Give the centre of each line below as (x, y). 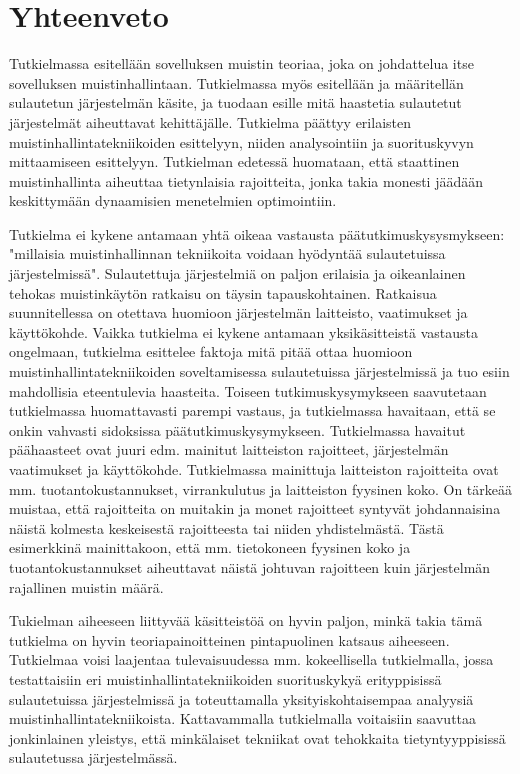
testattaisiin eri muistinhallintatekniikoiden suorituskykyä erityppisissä (225, 678)
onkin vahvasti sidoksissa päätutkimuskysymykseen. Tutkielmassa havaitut (237, 429)
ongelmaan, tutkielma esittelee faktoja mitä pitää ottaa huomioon (211, 351)
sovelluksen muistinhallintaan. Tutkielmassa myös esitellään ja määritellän (236, 82)
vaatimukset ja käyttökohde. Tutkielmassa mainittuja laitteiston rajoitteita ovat (254, 469)
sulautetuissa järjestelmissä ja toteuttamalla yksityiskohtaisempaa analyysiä (241, 698)
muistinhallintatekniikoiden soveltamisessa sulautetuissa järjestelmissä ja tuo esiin (259, 371)
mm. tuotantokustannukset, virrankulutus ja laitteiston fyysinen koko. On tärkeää (261, 488)
